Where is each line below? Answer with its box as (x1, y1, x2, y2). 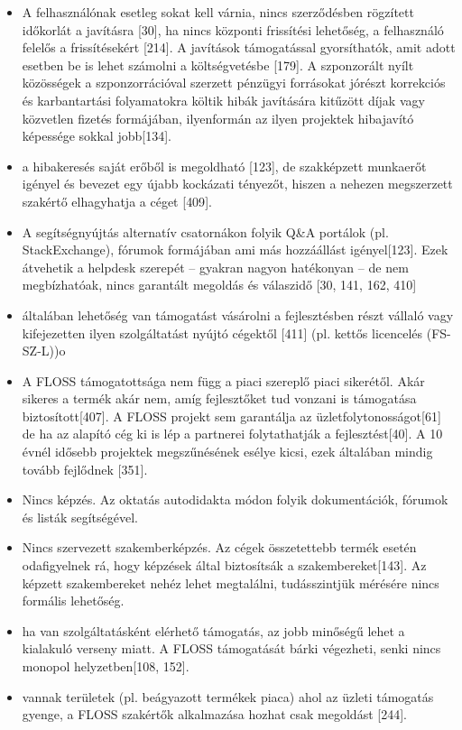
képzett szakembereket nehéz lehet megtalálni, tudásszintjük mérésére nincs (22, 573, 439, 592)
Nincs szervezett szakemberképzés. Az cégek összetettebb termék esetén (22, 538, 417, 557)
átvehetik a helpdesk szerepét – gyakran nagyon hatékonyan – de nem (22, 257, 409, 276)
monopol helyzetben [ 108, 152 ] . (22, 657, 189, 675)
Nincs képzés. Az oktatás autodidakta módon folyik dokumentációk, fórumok (22, 490, 448, 509)
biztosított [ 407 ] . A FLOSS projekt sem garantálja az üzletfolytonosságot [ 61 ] (22, 406, 441, 425)
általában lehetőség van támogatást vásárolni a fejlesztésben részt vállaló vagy (22, 305, 454, 324)
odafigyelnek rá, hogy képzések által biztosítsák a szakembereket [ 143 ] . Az (22, 556, 427, 575)
